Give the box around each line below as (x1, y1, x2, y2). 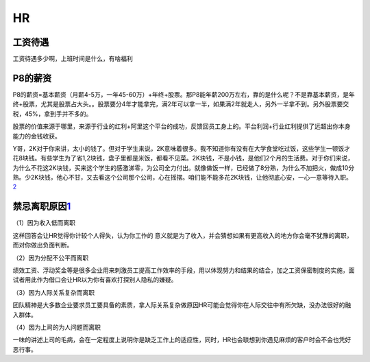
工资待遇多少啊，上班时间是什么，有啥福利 (12, 55, 133, 63)
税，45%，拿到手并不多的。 (12, 110, 92, 118)
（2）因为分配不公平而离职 (12, 254, 89, 262)
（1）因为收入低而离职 (12, 219, 75, 227)
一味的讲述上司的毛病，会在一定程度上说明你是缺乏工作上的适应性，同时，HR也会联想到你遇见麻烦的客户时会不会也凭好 (12, 336, 351, 344)
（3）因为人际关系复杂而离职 (12, 288, 95, 296)
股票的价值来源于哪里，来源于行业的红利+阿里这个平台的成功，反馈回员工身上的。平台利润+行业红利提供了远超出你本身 (12, 122, 351, 130)
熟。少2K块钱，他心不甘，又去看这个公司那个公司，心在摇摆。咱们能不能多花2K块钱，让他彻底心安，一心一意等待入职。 (12, 173, 352, 182)
